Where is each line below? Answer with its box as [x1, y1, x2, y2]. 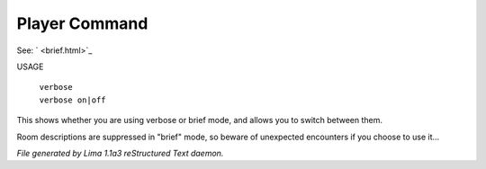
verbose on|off [39, 94, 107, 105]
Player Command [16, 13, 148, 33]
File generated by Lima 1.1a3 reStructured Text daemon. [16, 147, 224, 158]
